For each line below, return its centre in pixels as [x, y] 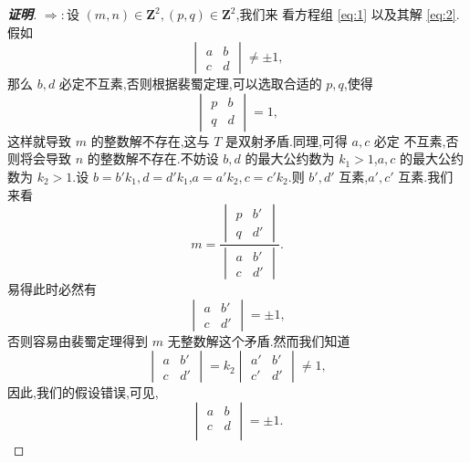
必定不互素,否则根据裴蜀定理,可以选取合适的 [190, 84]
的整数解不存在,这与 [150, 140]
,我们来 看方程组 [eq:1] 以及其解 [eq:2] [346, 14]
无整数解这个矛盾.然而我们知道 [259, 340]
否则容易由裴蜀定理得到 [78, 340]
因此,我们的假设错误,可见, [83, 392]
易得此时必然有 [52, 289]
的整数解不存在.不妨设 [153, 158]
